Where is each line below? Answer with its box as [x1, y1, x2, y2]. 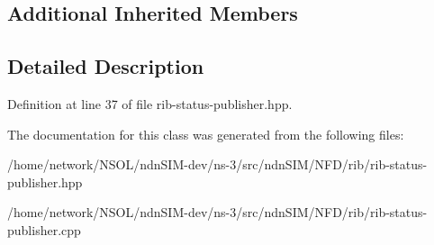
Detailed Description [7, 52, 204, 80]
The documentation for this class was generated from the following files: [7, 124, 404, 143]
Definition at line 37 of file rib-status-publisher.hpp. [7, 94, 293, 113]
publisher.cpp [7, 220, 81, 239]
